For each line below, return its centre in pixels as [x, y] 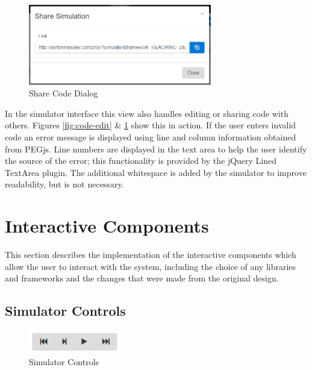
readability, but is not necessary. [64, 184]
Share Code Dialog [64, 93]
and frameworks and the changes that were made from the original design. [142, 278]
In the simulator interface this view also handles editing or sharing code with [147, 113]
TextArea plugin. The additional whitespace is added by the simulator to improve [156, 172]
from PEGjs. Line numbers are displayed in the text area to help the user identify [156, 149]
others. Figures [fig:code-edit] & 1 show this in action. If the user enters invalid [151, 125]
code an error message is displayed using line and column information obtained [151, 136]
